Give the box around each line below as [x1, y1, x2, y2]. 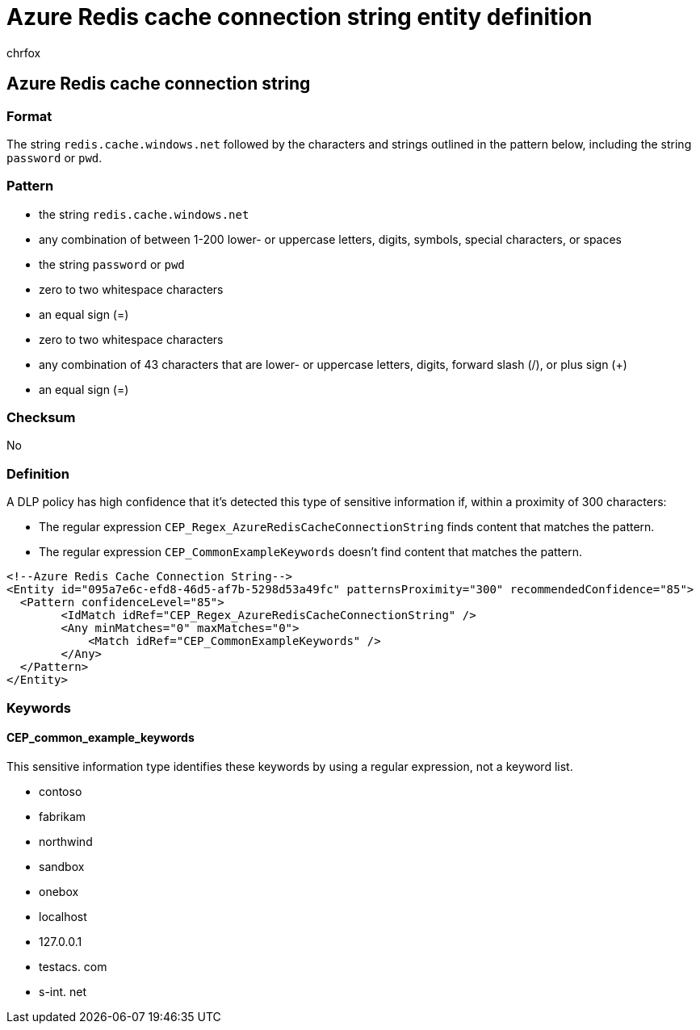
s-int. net [39, 984, 87, 999]
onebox [39, 884, 79, 898]
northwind [39, 834, 93, 848]
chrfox [6, 45, 41, 60]
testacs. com [39, 959, 107, 973]
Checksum [6, 409, 76, 426]
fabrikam [39, 809, 86, 823]
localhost [39, 909, 87, 923]
